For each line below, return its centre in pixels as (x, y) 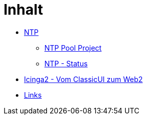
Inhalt (23, 10)
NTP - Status (66, 63)
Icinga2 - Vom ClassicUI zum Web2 (83, 79)
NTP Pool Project (73, 48)
